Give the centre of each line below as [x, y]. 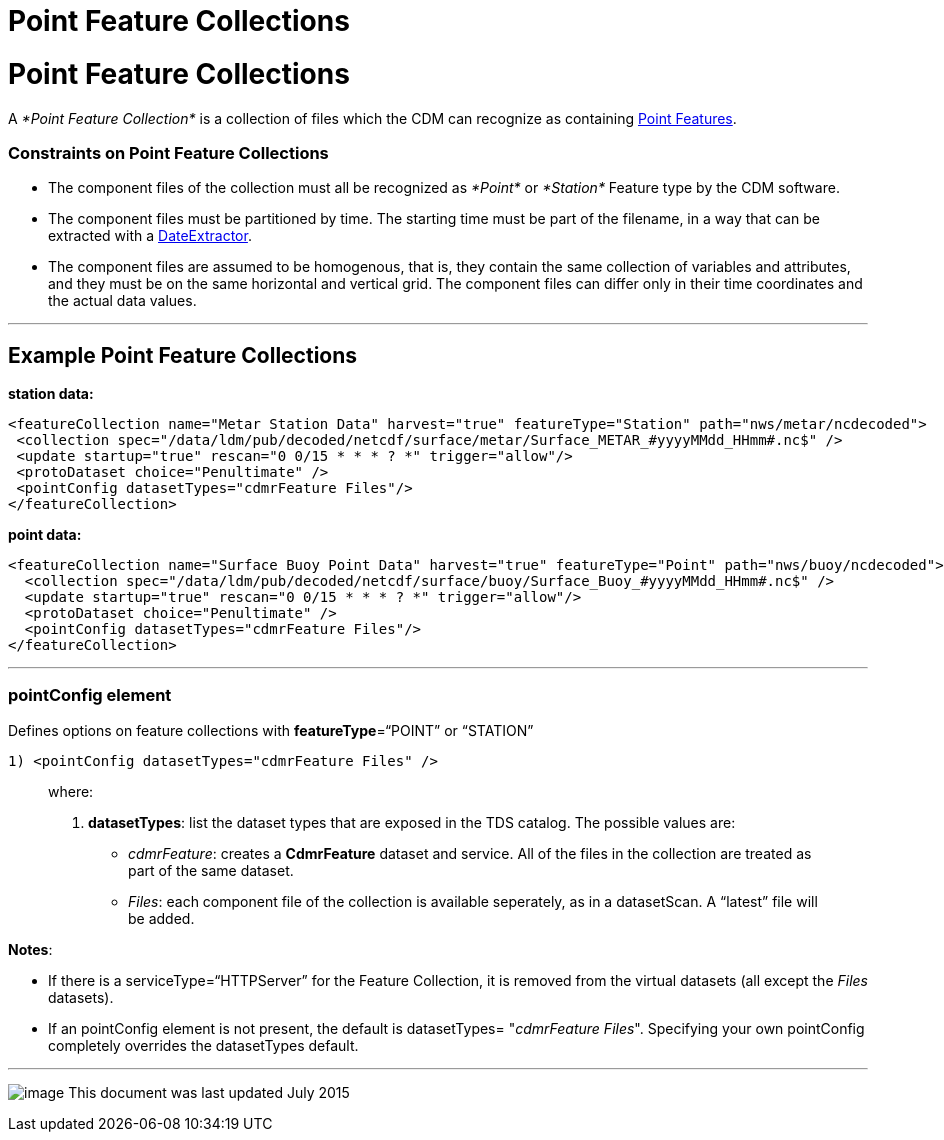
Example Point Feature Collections [183, 355]
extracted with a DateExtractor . [150, 236]
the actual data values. [122, 301]
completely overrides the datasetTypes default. [203, 1045]
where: [71, 791]
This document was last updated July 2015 [209, 1092]
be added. [161, 918]
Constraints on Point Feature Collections [168, 152]
